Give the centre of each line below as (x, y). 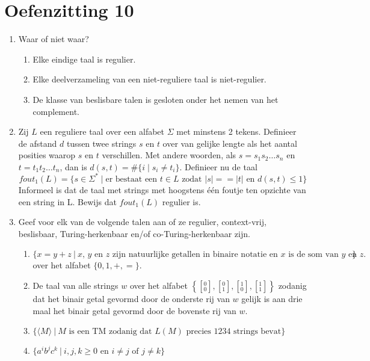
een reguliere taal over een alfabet (102, 131)
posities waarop (47, 155)
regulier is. (181, 201)
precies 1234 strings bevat (234, 332)
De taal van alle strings (76, 285)
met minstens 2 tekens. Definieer (236, 131)
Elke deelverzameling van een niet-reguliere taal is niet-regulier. (150, 79)
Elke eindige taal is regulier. (84, 59)
